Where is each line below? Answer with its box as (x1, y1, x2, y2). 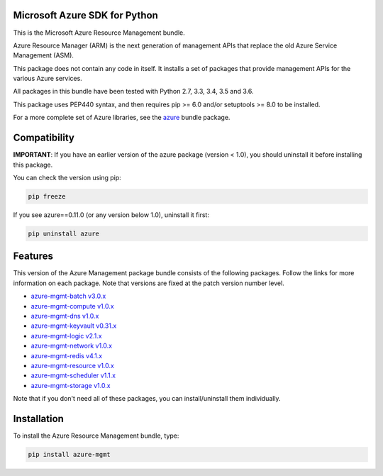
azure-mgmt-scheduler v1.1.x (30, 371, 116, 380)
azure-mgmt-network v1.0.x (30, 341, 113, 350)
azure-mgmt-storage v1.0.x (30, 381, 111, 389)
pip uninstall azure (28, 229, 99, 238)
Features (13, 250, 53, 262)
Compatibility (13, 132, 74, 144)
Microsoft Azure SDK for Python (13, 9, 159, 21)
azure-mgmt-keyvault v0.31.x (30, 321, 117, 330)
